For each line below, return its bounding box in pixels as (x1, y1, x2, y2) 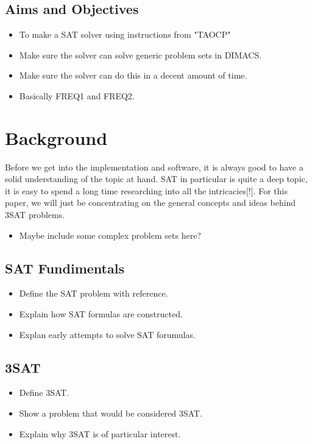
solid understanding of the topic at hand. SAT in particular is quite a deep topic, (5, 172, 308, 185)
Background (5, 125, 108, 150)
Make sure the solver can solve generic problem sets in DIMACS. (19, 48, 262, 61)
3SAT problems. (5, 208, 65, 221)
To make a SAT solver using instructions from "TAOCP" (19, 28, 231, 41)
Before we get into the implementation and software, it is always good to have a (5, 160, 303, 173)
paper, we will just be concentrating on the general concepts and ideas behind (5, 196, 296, 209)
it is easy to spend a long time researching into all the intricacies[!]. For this (5, 184, 288, 197)
